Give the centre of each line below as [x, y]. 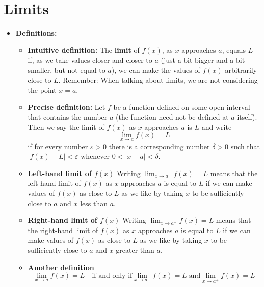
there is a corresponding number [159, 146]
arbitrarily [241, 69]
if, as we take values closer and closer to [90, 60]
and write [217, 126]
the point [42, 90]
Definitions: [36, 33]
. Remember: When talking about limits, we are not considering [158, 80]
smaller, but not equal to [67, 69]
